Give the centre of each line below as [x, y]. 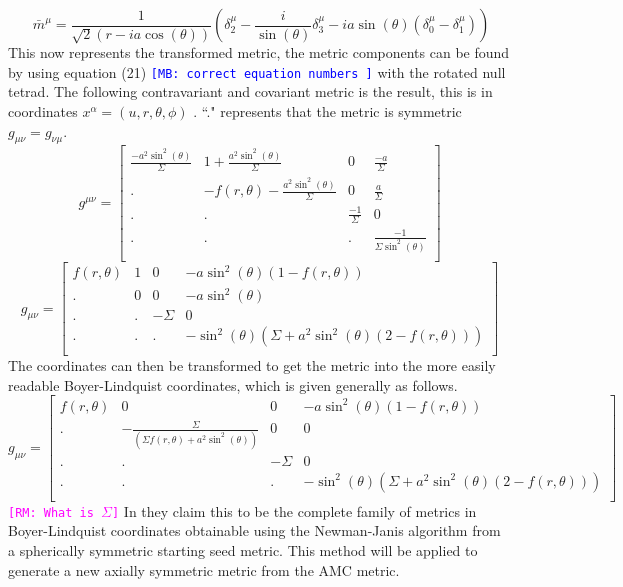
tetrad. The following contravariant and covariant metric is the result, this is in [250, 91]
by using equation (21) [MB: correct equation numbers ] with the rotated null [257, 71]
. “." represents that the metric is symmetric [327, 111]
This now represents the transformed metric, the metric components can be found [259, 52]
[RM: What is [51, 512]
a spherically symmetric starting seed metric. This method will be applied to [243, 550]
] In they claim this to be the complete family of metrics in [294, 510]
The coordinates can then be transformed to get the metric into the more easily [252, 365]
